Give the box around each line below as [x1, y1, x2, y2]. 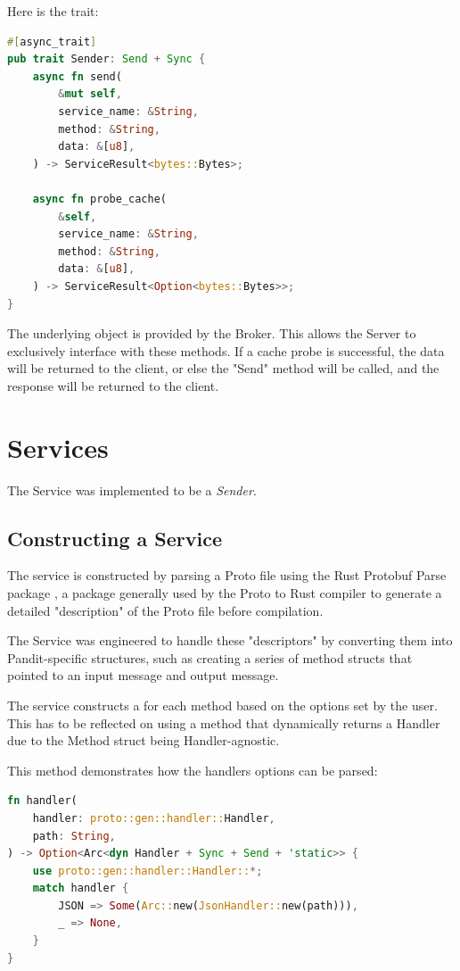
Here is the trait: [7, 2, 99, 20]
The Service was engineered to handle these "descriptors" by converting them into [7, 631, 453, 650]
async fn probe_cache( [32, 192, 168, 205]
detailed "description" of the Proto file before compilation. [7, 601, 324, 619]
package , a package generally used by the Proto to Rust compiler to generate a [7, 583, 442, 602]
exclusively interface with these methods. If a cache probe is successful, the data [7, 341, 445, 360]
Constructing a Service [7, 524, 223, 552]
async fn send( [32, 70, 122, 83]
